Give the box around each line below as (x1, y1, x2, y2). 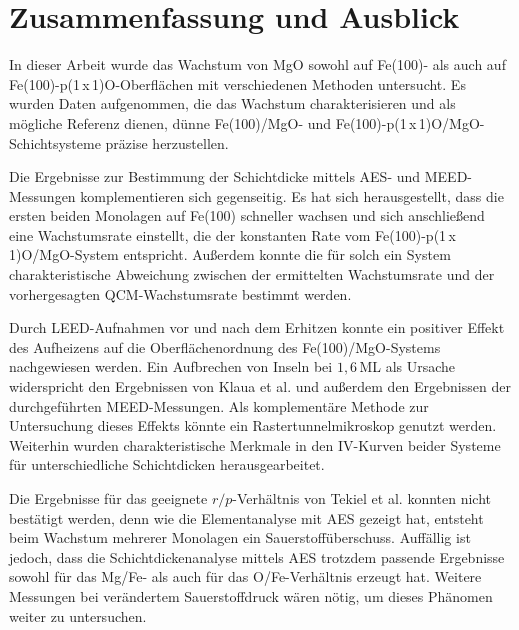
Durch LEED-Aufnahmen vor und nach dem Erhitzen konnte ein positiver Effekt (9, 317, 505, 338)
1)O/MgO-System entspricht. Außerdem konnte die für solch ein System (9, 244, 451, 265)
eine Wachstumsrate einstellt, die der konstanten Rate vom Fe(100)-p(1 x (9, 224, 456, 245)
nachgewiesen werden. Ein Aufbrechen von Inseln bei (9, 356, 333, 377)
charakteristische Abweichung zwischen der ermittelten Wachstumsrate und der (9, 264, 495, 285)
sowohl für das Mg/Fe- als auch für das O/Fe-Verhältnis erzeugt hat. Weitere (9, 566, 482, 587)
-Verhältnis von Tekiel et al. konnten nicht (232, 488, 492, 508)
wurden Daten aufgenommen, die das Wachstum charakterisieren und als (9, 93, 456, 114)
